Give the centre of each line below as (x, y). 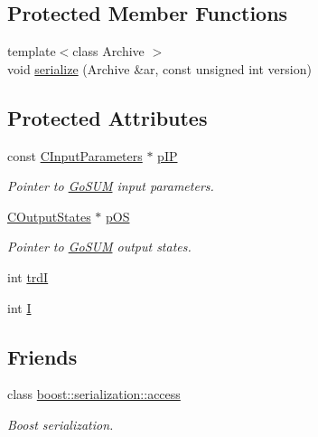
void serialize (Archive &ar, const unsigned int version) (159, 68)
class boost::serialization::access (94, 394)
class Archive (108, 51)
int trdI (28, 276)
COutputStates (49, 216)
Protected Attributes (108, 117)
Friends (42, 356)
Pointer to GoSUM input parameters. (111, 186)
